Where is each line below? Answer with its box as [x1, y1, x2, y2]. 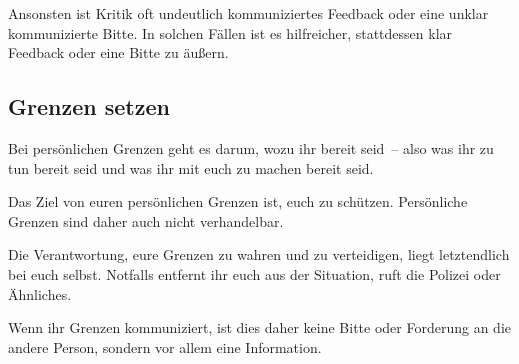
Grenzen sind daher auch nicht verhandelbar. [8, 210, 284, 231]
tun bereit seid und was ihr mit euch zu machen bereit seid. [8, 157, 374, 178]
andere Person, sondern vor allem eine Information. [8, 336, 322, 357]
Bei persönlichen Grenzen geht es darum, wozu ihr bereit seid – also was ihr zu [8, 137, 494, 158]
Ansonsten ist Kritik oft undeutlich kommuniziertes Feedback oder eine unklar [8, 3, 489, 23]
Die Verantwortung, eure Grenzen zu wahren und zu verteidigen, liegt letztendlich [8, 244, 510, 265]
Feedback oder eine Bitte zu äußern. [8, 42, 229, 63]
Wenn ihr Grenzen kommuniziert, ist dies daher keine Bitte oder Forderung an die [8, 317, 511, 338]
